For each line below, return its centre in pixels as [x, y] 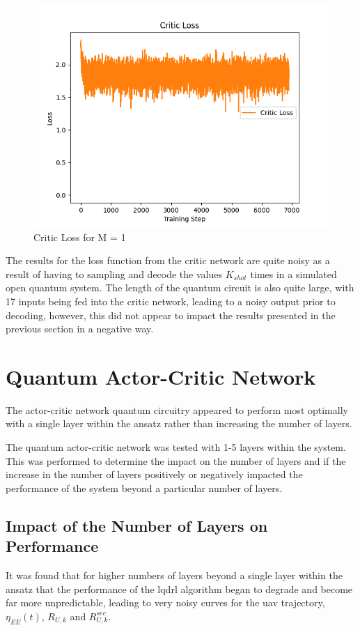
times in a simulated [294, 274]
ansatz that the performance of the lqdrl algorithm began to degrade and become [179, 589]
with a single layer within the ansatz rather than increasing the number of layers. [179, 423]
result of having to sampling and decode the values [114, 274]
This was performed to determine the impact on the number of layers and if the [176, 460]
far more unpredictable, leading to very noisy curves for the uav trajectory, [165, 602]
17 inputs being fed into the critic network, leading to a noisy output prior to [171, 301]
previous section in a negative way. [80, 329]
